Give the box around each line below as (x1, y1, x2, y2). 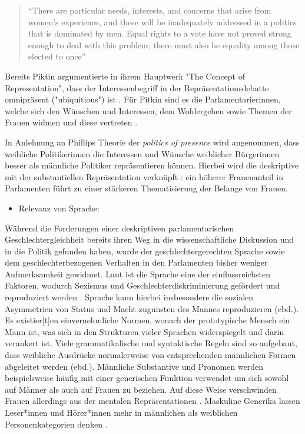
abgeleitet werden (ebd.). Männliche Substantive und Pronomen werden (5, 360, 264, 372)
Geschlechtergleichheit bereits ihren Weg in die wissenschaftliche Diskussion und (5, 233, 294, 246)
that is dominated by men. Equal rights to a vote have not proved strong (28, 27, 291, 39)
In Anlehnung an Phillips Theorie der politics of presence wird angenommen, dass (5, 135, 300, 148)
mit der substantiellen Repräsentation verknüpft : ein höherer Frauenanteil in (5, 170, 284, 183)
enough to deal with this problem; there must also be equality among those (28, 38, 300, 51)
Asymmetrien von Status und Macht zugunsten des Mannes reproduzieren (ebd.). (5, 302, 299, 314)
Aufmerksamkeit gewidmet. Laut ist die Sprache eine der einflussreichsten (5, 267, 271, 280)
